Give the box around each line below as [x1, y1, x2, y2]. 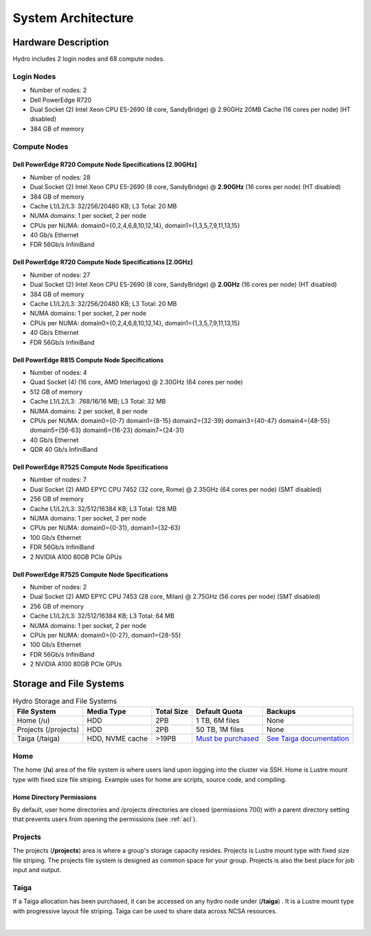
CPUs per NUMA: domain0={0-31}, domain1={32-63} [30, 523, 181, 532]
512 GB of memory [30, 387, 82, 395]
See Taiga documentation [266, 734, 350, 743]
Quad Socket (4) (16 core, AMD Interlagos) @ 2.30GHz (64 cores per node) [30, 378, 243, 387]
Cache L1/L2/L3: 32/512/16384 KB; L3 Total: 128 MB [30, 504, 177, 512]
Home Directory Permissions [12, 793, 97, 801]
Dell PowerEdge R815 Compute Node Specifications [12, 356, 164, 364]
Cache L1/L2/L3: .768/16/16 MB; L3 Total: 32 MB [30, 398, 166, 406]
